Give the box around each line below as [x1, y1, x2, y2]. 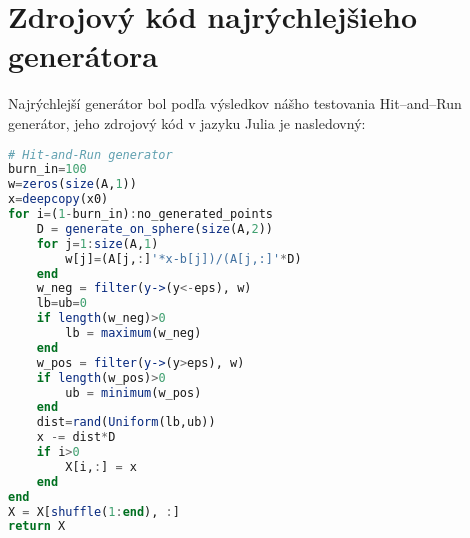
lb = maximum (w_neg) [65, 326, 202, 340]
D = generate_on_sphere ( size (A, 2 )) [36, 221, 273, 236]
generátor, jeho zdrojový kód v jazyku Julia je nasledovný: [8, 112, 366, 133]
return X [8, 519, 66, 534]
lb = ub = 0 [36, 296, 87, 311]
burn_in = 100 [8, 162, 87, 177]
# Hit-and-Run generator [8, 147, 173, 162]
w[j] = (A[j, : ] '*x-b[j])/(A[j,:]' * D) [65, 251, 302, 266]
